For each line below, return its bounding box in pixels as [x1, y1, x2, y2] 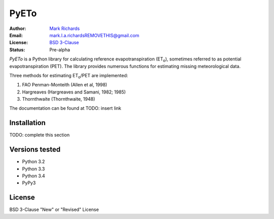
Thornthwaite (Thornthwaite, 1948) [22, 96, 95, 102]
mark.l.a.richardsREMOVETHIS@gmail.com [49, 32, 140, 38]
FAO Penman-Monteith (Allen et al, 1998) [22, 82, 108, 88]
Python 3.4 [22, 173, 45, 179]
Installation [9, 118, 46, 127]
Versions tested [9, 145, 61, 154]
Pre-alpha [49, 46, 71, 53]
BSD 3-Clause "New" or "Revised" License [9, 206, 99, 213]
